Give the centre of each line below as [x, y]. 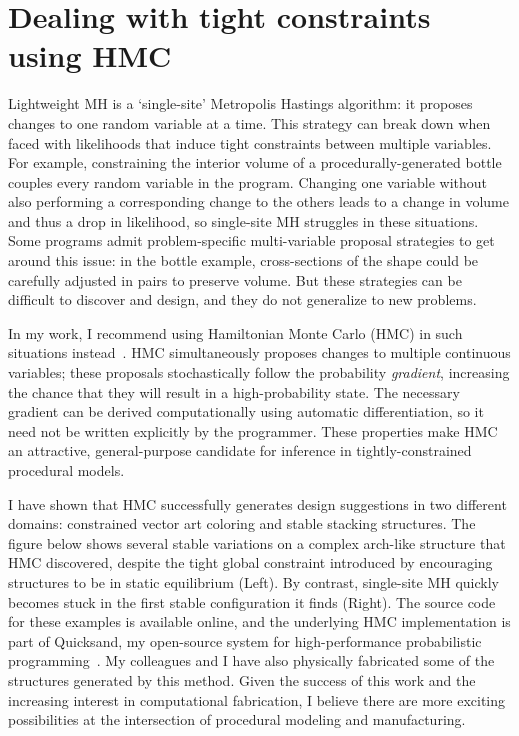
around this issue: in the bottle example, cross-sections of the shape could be [243, 260]
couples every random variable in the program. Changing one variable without [248, 181]
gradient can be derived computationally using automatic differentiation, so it [246, 411]
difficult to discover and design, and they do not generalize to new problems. [242, 299]
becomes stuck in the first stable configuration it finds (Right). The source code [252, 601]
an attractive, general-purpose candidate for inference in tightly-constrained [240, 450]
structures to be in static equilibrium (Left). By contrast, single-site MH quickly [254, 581]
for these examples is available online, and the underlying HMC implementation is [259, 621]
